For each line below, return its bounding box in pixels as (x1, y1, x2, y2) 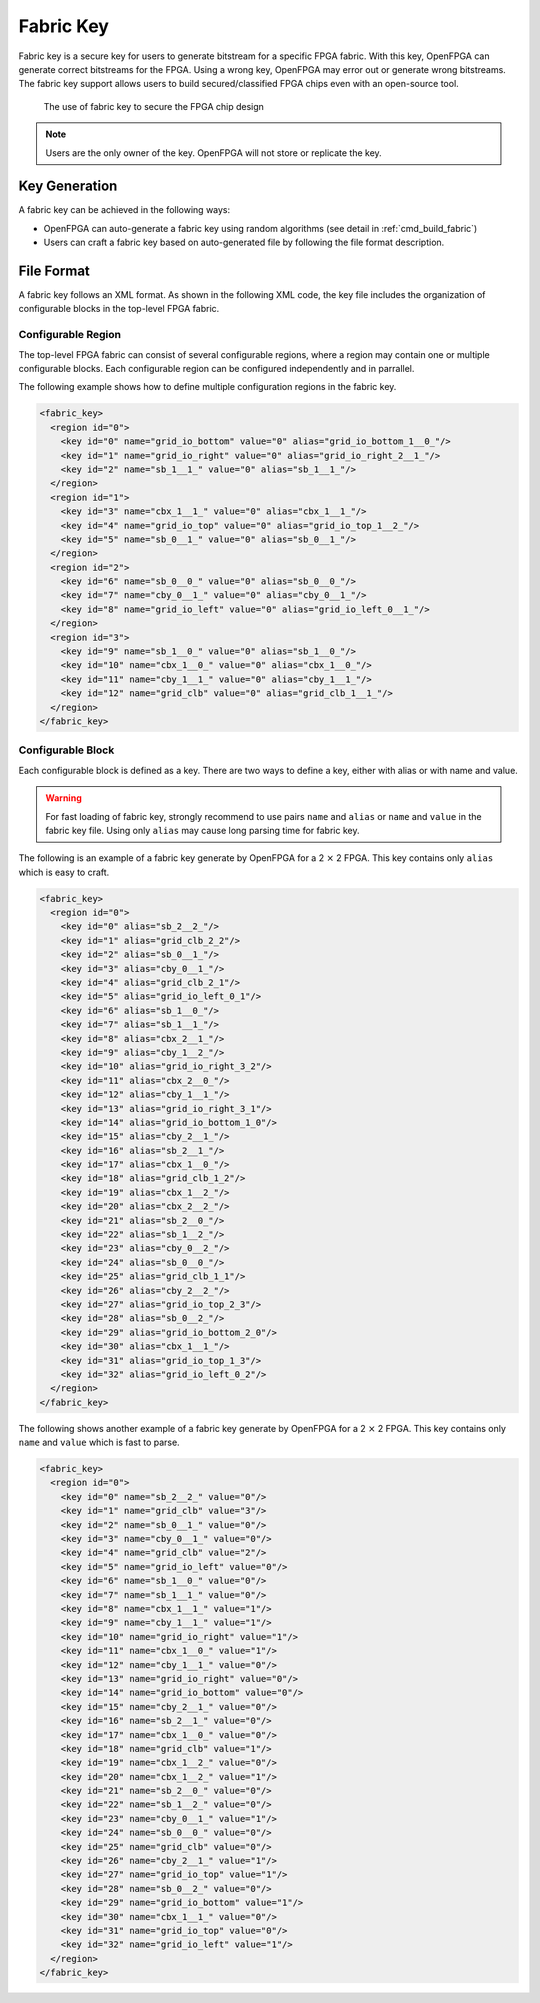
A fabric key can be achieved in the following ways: (18, 204, 231, 216)
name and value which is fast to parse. (18, 1436, 180, 1449)
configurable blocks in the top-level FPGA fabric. (18, 303, 220, 315)
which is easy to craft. (18, 866, 110, 878)
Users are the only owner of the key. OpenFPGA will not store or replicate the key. (45, 146, 382, 159)
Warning (45, 792, 82, 804)
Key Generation (18, 178, 118, 195)
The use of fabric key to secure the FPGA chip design (43, 100, 265, 112)
